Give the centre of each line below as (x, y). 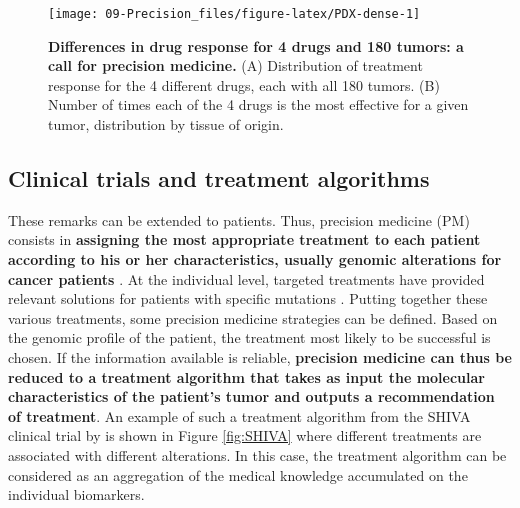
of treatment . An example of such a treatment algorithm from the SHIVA (239, 415)
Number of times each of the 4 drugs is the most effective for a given (258, 104)
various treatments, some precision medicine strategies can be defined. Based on (253, 317)
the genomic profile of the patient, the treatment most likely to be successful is (249, 337)
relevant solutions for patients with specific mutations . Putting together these (248, 298)
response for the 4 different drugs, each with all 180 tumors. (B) (244, 84)
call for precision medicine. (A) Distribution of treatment (235, 65)
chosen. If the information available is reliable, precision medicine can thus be (260, 356)
